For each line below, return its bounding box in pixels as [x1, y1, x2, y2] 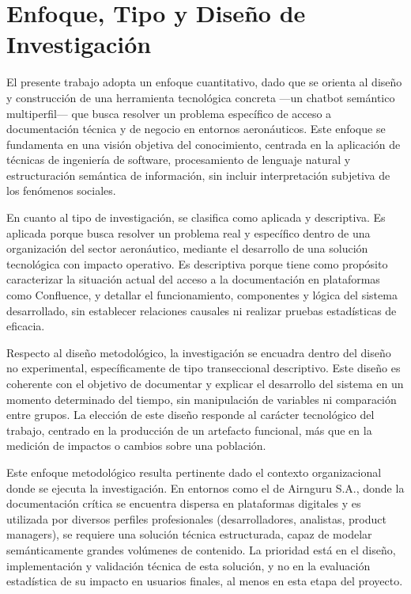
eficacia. [6, 318, 45, 334]
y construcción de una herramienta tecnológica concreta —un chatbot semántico [6, 89, 395, 105]
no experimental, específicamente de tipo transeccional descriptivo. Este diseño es [6, 360, 401, 376]
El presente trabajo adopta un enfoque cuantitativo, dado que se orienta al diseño [6, 74, 402, 90]
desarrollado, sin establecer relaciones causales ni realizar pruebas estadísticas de [6, 302, 397, 318]
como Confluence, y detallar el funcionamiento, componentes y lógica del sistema [6, 287, 398, 303]
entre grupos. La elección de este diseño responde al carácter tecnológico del [6, 406, 375, 423]
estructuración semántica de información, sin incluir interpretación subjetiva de [6, 166, 390, 183]
